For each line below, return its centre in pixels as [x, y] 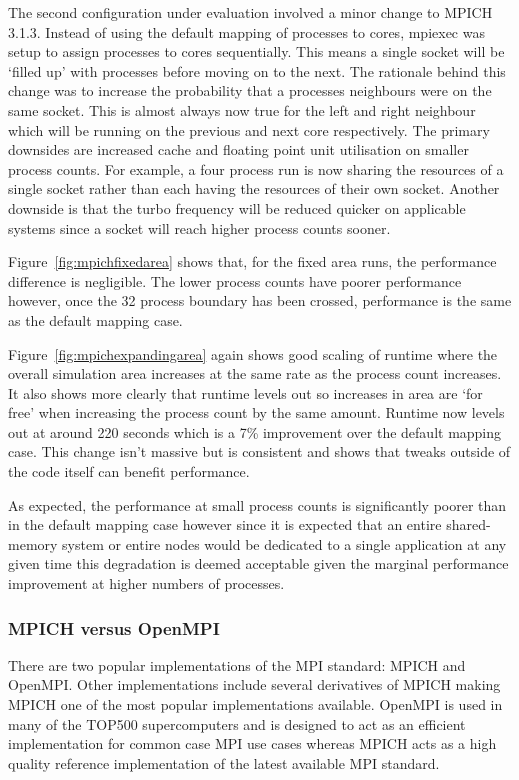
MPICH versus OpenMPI [114, 627]
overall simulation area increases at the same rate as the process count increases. [255, 373]
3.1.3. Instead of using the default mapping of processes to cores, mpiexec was [246, 31]
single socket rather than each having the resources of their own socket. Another [254, 188]
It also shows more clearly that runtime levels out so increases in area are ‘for [245, 392]
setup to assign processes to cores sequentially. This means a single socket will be [256, 51]
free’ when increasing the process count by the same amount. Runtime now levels [256, 412]
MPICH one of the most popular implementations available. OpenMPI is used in [255, 704]
